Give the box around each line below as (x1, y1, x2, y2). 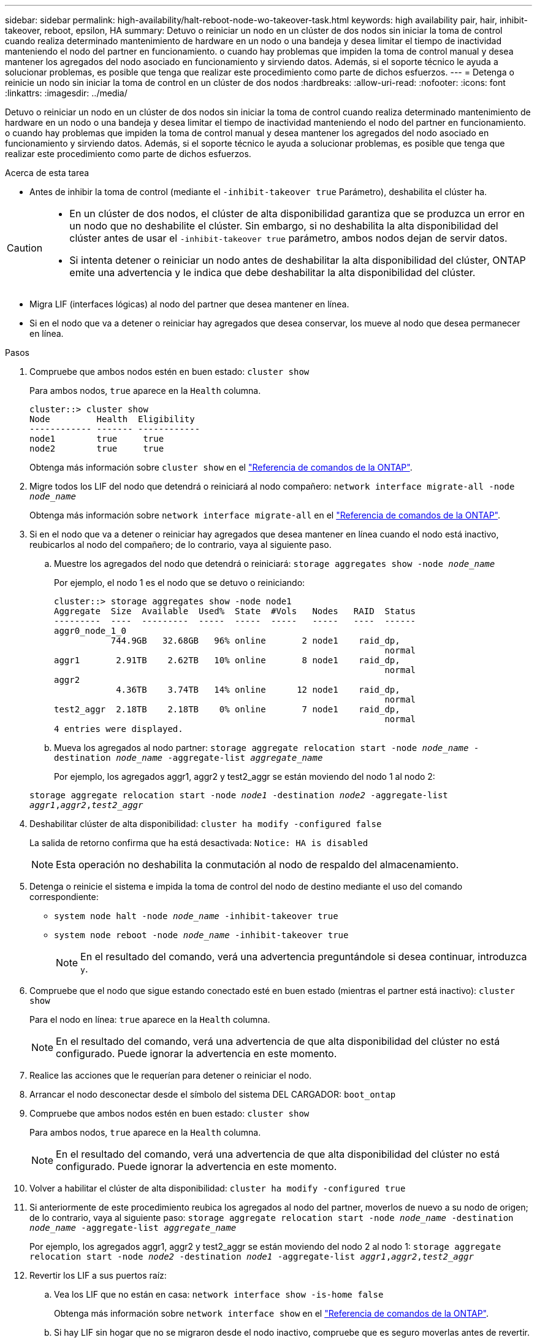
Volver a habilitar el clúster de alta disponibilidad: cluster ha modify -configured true (29, 1183, 406, 1193)
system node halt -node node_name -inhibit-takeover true (54, 911, 338, 921)
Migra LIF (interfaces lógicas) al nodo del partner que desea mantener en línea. (29, 299, 349, 309)
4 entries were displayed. (54, 724, 183, 734)
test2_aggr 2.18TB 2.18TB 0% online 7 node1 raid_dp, (54, 704, 400, 714)
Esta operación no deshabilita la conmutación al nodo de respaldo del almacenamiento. (56, 858, 459, 871)
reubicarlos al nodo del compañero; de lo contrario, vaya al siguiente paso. (29, 539, 332, 550)
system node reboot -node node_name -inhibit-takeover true (54, 930, 349, 940)
